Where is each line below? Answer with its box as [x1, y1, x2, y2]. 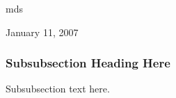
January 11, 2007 [6, 24, 79, 39]
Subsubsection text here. [6, 81, 110, 96]
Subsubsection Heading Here [6, 54, 170, 72]
